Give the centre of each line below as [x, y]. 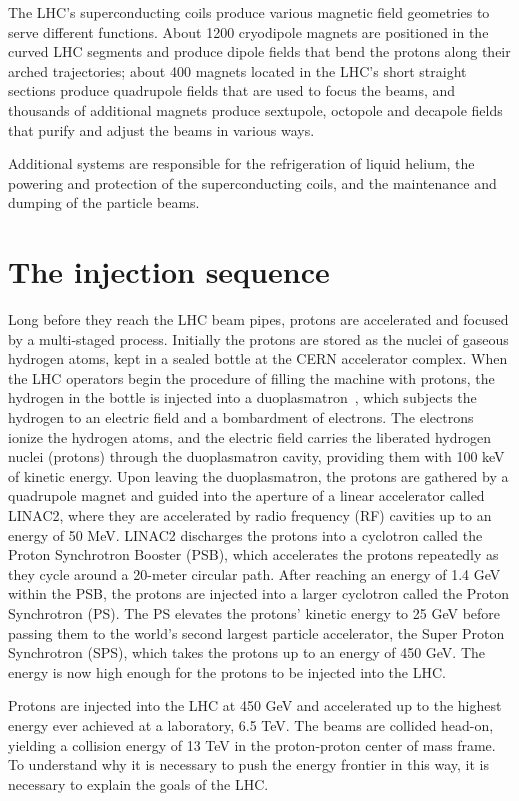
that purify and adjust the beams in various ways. [161, 129]
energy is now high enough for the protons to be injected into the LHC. [227, 671]
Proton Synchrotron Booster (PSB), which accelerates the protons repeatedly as [253, 554]
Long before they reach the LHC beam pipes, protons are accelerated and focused [258, 319]
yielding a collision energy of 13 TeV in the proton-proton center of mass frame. [252, 744]
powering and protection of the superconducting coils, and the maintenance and [252, 182]
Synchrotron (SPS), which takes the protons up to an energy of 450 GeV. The [247, 652]
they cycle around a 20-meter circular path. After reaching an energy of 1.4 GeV [254, 573]
